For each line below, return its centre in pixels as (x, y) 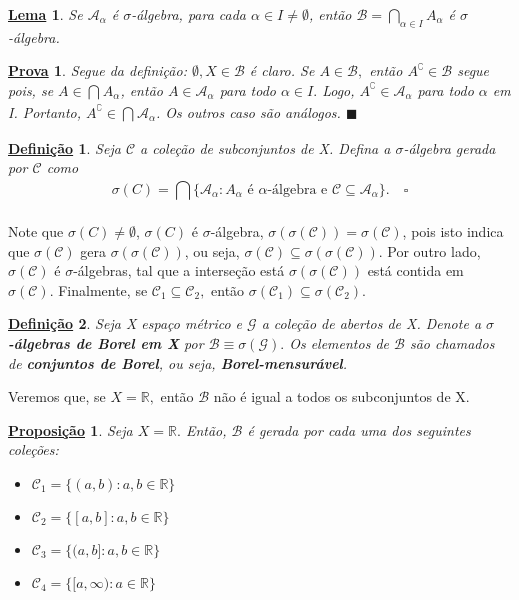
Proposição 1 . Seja (70, 429)
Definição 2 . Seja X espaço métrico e (125, 323)
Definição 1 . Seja (64, 147)
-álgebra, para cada (189, 14)
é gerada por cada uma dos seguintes (359, 429)
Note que (36, 230)
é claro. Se (282, 70)
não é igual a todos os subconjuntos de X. (341, 396)
